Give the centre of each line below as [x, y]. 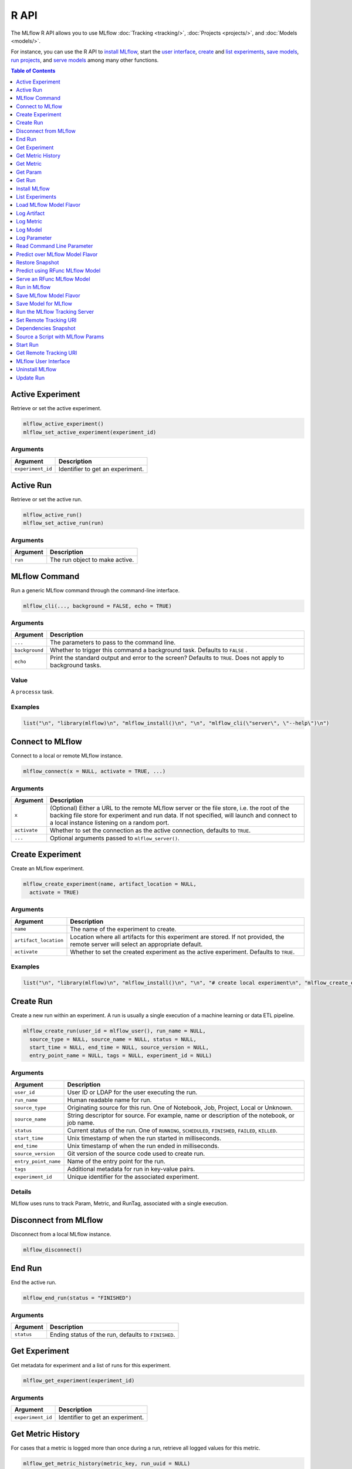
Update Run [31, 378]
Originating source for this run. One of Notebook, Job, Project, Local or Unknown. [180, 1108]
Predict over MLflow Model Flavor [57, 254]
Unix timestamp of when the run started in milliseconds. [144, 1138]
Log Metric [29, 222]
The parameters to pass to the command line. [113, 642]
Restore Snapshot [38, 263]
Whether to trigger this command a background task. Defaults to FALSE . [149, 650]
